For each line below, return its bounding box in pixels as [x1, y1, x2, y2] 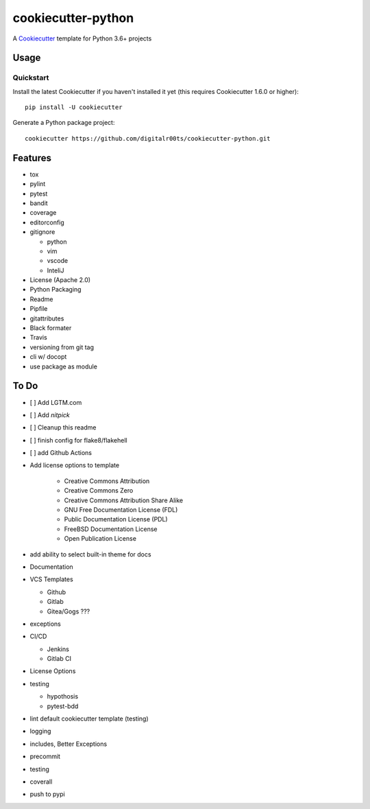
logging [29, 727, 51, 736]
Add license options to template [29, 461, 120, 469]
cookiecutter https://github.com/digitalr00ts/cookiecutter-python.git [25, 134, 271, 142]
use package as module [29, 362, 97, 371]
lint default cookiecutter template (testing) [29, 714, 149, 723]
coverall [29, 777, 53, 786]
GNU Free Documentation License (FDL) [64, 506, 178, 514]
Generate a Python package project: [12, 119, 115, 127]
